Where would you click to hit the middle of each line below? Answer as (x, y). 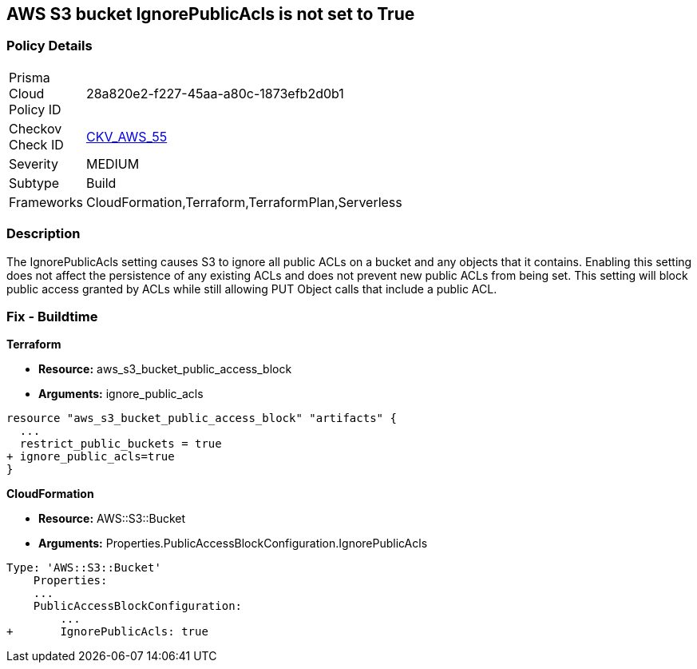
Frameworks (46, 202)
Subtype (34, 183)
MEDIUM (113, 163)
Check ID (36, 144)
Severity (34, 163)
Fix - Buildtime (52, 316)
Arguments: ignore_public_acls (121, 394)
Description (44, 234)
